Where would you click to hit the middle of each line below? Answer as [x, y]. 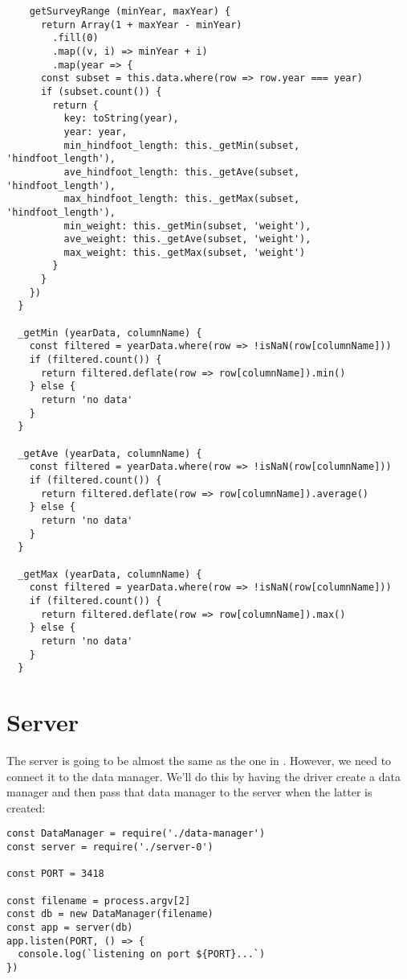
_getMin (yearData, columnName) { [110, 333]
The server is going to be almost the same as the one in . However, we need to [199, 760]
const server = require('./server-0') [110, 847]
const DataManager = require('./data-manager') [136, 834]
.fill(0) [75, 38]
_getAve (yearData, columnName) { [110, 453]
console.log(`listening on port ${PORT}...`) [142, 954]
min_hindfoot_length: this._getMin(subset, [182, 145]
